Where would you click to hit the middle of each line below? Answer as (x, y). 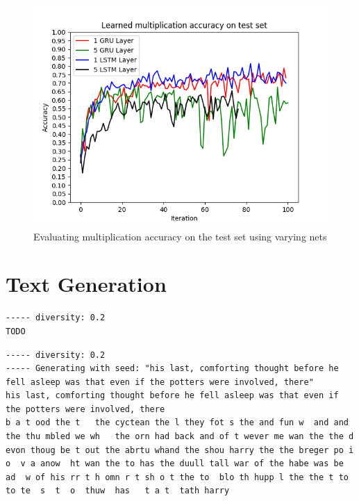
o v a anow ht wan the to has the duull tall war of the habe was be (175, 464)
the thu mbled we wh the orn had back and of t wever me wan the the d (180, 437)
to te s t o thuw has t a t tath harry (118, 491)
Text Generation (86, 284)
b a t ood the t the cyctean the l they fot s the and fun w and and (177, 423)
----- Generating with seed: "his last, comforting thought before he (172, 369)
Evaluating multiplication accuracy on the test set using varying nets (180, 236)
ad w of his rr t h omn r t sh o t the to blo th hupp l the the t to (177, 477)
